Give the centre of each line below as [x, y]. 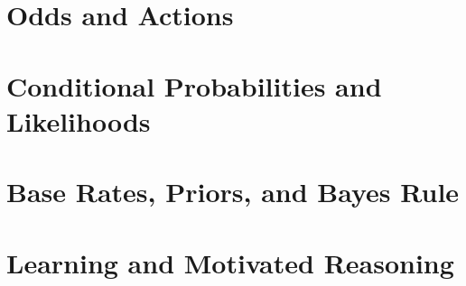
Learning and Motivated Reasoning [230, 262]
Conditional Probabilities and [194, 85]
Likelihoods [79, 120]
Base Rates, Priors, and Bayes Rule [233, 192]
